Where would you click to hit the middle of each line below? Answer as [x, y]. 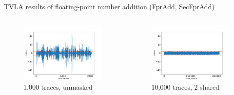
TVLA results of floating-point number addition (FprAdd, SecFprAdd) [109, 6]
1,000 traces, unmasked [58, 87]
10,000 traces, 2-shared [185, 87]
